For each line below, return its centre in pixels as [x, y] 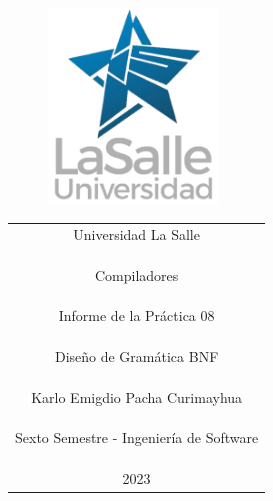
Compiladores [136, 274]
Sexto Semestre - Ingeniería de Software [137, 437]
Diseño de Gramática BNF [136, 356]
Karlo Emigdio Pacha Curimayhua [137, 396]
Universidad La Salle [136, 234]
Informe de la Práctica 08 [136, 315]
